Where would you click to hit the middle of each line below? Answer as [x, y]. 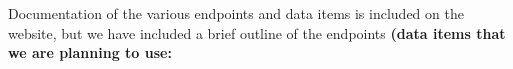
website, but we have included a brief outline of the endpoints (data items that [257, 32]
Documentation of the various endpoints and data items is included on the [236, 13]
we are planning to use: [90, 52]
